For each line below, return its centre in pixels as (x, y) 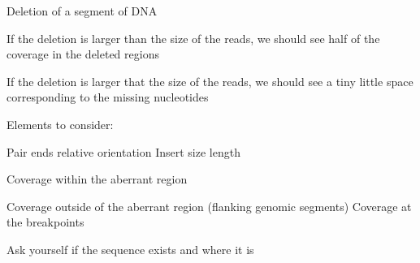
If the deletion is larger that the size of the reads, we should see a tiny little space (210, 81)
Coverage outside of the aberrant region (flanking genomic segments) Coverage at (209, 206)
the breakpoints (45, 222)
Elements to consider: (60, 124)
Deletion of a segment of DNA (82, 11)
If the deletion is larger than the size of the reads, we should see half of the (193, 38)
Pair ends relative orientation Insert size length (123, 151)
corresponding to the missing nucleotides (108, 97)
